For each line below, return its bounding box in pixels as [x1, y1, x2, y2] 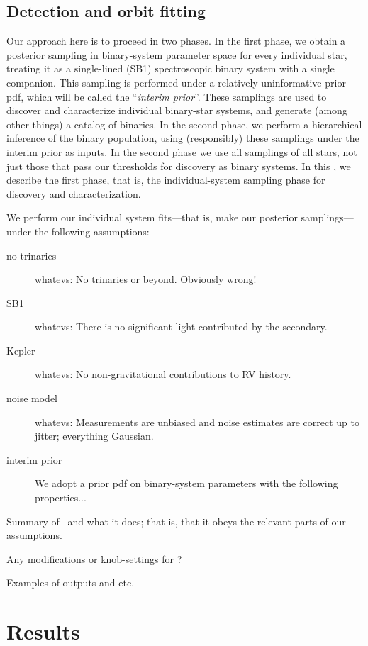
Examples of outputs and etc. [6, 575, 135, 590]
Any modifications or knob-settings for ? [6, 551, 182, 566]
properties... [35, 490, 87, 505]
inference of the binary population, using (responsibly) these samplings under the [6, 130, 359, 145]
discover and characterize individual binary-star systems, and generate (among [6, 103, 347, 118]
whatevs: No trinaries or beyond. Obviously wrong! [35, 272, 257, 286]
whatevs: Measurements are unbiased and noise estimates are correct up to [35, 414, 360, 429]
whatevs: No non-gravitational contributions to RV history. [35, 367, 291, 382]
